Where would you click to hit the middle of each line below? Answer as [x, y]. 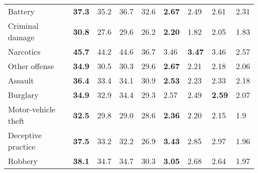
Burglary [23, 95]
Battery [21, 11]
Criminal [23, 26]
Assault [21, 80]
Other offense [31, 66]
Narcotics [24, 51]
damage [21, 37]
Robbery [23, 161]
